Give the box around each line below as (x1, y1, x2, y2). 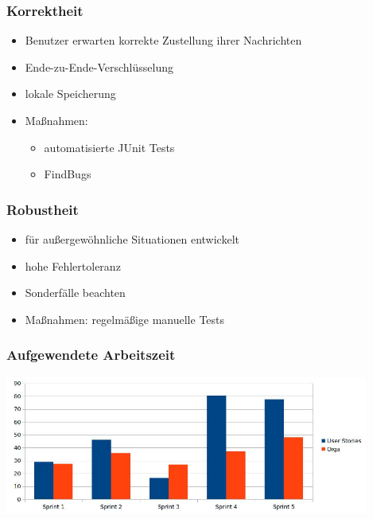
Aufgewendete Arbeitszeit (6, 345, 176, 365)
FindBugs (44, 166, 91, 182)
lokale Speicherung (25, 85, 116, 102)
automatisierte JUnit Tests (44, 139, 175, 155)
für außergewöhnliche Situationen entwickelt (25, 231, 240, 247)
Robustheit (6, 199, 79, 219)
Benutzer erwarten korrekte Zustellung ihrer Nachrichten (25, 32, 302, 49)
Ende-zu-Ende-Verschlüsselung (25, 58, 173, 75)
